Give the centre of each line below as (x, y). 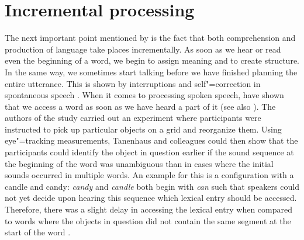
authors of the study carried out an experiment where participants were (133, 118)
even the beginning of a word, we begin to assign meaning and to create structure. (152, 60)
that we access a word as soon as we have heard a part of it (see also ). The (140, 106)
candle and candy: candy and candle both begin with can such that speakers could (152, 186)
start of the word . (38, 232)
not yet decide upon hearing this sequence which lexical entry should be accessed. (151, 198)
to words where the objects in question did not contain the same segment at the (148, 220)
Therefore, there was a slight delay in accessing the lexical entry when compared (148, 209)
